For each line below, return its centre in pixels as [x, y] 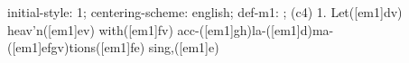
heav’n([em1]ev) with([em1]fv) [90, 29]
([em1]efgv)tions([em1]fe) [76, 47]
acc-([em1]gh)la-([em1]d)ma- [256, 29]
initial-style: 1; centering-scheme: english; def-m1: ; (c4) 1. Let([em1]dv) [205, 12]
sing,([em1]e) [184, 47]
